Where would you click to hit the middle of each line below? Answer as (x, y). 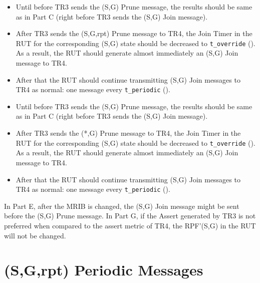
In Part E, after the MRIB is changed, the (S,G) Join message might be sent (122, 206)
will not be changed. (35, 235)
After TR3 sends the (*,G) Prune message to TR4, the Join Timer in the (128, 133)
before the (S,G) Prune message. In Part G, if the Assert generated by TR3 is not (130, 216)
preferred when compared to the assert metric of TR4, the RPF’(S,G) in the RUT (130, 225)
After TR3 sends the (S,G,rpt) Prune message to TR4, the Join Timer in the (134, 33)
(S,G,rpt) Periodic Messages (104, 270)
